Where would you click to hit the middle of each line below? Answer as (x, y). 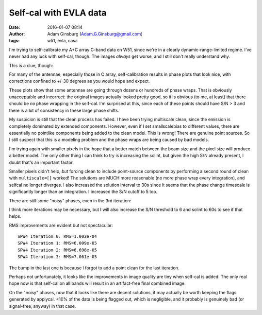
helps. (15, 216)
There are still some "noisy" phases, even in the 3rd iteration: (70, 201)
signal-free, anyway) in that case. (42, 306)
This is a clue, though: (31, 65)
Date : (15, 27)
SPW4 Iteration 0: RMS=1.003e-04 (57, 236)
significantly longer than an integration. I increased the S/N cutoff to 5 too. (83, 192)
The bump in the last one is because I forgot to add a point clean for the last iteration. (94, 268)
